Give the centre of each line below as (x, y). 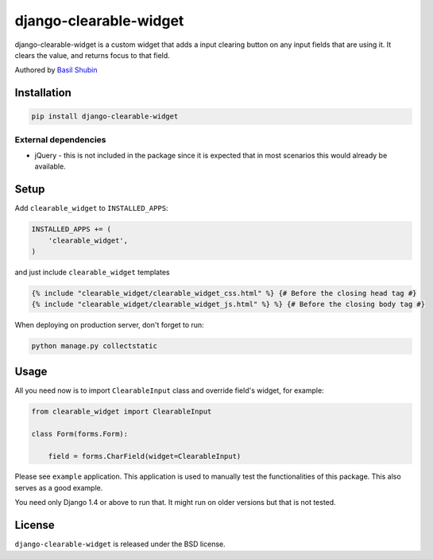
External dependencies (60, 139)
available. (50, 166)
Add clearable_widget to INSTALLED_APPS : (91, 208)
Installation (43, 93)
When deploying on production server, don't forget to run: (109, 325)
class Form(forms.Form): (80, 434)
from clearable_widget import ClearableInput (122, 411)
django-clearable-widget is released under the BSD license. (120, 544)
